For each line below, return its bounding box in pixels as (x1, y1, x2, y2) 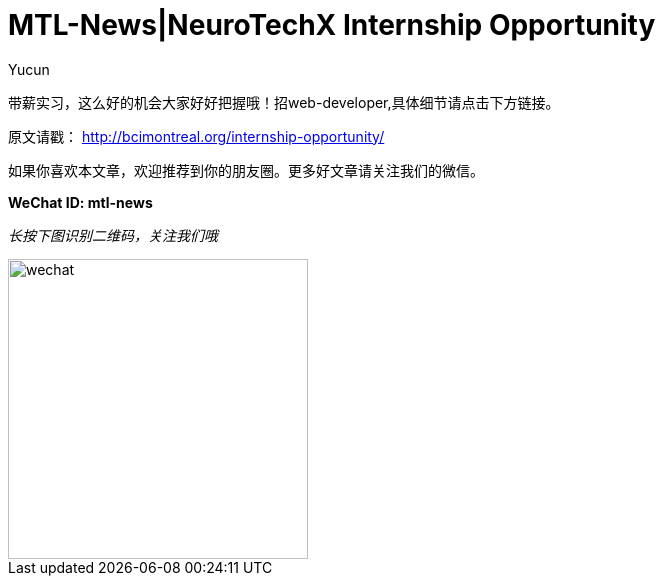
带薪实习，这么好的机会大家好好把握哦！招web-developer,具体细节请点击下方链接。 (8, 93, 560, 111)
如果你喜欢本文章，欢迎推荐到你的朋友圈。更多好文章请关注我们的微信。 (8, 161, 484, 179)
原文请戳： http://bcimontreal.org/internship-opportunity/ (8, 127, 385, 145)
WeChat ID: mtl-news (8, 193, 153, 211)
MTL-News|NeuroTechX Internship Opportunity (8, 8, 656, 42)
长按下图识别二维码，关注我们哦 (8, 226, 218, 244)
